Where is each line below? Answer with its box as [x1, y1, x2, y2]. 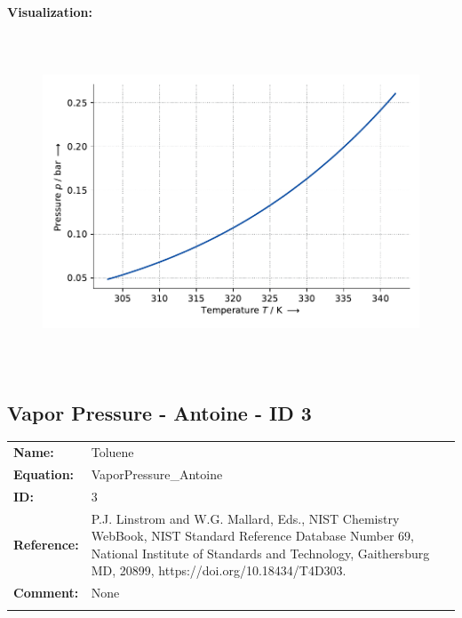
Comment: [13, 583, 79, 602]
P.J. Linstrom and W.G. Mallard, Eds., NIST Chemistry [91, 509, 400, 527]
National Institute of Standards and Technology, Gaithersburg [91, 543, 430, 562]
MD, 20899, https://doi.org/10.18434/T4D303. [91, 561, 346, 580]
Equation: [13, 464, 75, 483]
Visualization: [7, 3, 92, 20]
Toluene [91, 443, 134, 461]
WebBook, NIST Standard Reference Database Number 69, [91, 526, 414, 545]
